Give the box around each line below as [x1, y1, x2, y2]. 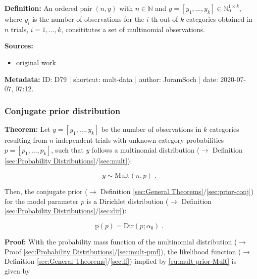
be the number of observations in [101, 123, 202, 134]
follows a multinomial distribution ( [92, 144, 200, 155]
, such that [51, 144, 84, 155]
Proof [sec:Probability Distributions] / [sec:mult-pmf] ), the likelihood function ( [4, 246, 241, 256]
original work [16, 57, 56, 67]
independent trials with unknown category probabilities [55, 134, 224, 145]
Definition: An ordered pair [4, 3, 92, 13]
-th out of [149, 14, 178, 24]
